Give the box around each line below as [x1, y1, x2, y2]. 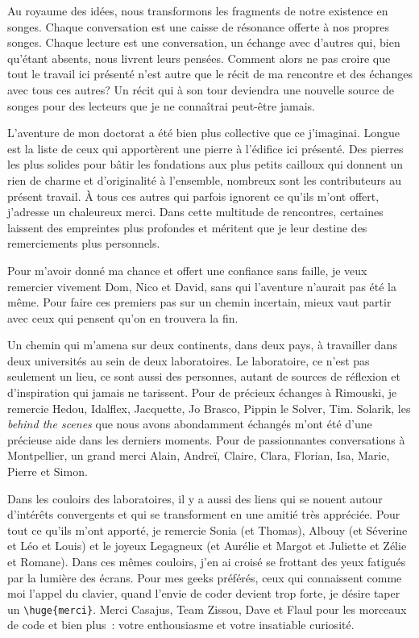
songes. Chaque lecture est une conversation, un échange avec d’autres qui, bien [7, 34, 400, 51]
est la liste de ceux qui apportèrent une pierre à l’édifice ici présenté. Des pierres [7, 140, 404, 156]
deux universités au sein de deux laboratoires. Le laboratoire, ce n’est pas [7, 352, 370, 369]
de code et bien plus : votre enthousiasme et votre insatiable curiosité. [7, 616, 355, 633]
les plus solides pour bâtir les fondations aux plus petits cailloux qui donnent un [7, 156, 404, 173]
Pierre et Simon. [7, 463, 88, 480]
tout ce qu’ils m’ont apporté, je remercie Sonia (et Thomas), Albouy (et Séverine [7, 521, 408, 538]
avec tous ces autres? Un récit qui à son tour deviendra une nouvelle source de [7, 81, 395, 98]
